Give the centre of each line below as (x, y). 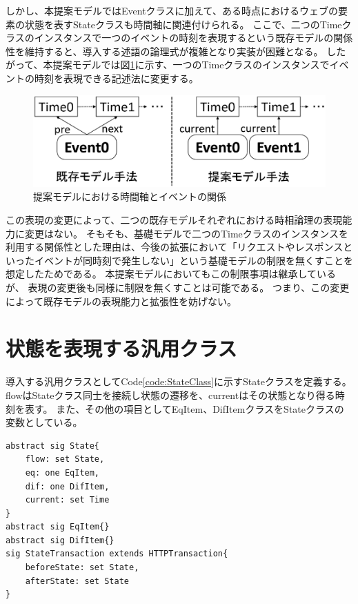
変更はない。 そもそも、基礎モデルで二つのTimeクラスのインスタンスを (186, 233)
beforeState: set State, (82, 568)
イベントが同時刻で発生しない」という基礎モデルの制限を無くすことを (193, 260)
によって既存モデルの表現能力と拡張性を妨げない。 (121, 301)
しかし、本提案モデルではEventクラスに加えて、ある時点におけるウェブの (172, 10)
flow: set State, (65, 459)
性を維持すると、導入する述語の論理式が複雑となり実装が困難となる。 (165, 51)
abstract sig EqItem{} (58, 527)
